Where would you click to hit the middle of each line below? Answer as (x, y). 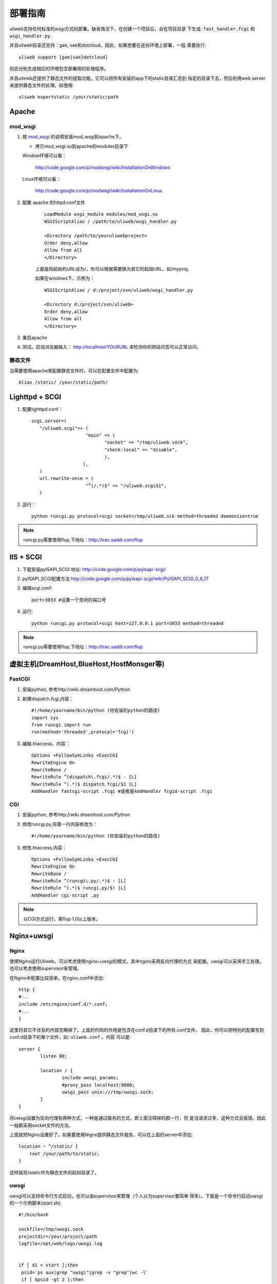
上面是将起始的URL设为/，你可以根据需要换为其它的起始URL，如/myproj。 (114, 269)
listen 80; (54, 1056)
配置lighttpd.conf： (43, 409)
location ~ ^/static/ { (48, 1146)
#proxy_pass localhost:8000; (98, 1085)
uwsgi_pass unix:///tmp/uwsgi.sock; (108, 1092)
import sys (45, 717)
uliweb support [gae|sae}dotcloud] (63, 57)
